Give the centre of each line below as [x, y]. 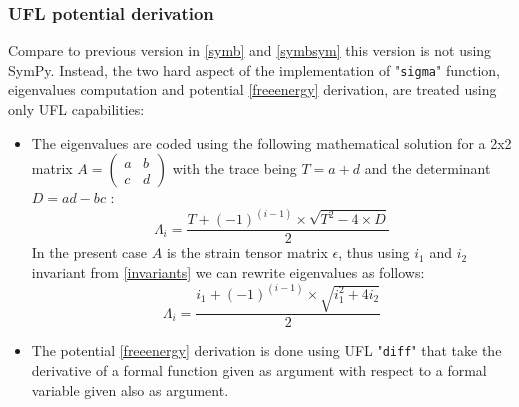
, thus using [374, 252]
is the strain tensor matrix [247, 252]
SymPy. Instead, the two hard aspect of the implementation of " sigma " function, [254, 69]
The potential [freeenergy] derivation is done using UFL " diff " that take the [266, 350]
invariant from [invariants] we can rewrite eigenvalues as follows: [228, 271]
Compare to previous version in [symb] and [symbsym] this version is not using [250, 50]
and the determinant [427, 168]
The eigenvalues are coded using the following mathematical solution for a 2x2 [271, 142]
